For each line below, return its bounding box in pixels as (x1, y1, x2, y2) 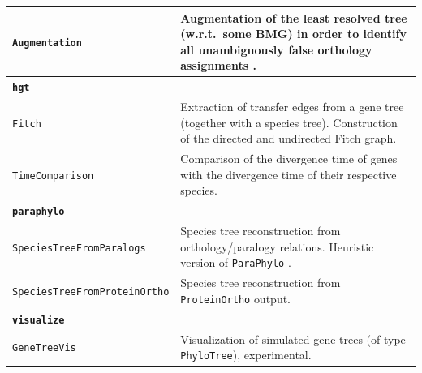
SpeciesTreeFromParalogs (12, 242, 146, 254)
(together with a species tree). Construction (180, 114, 398, 131)
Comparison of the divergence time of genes (180, 150, 398, 167)
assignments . (180, 57, 257, 74)
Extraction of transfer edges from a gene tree (180, 98, 404, 115)
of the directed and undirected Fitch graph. (180, 130, 397, 147)
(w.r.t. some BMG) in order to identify (180, 25, 407, 42)
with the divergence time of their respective (180, 165, 397, 182)
